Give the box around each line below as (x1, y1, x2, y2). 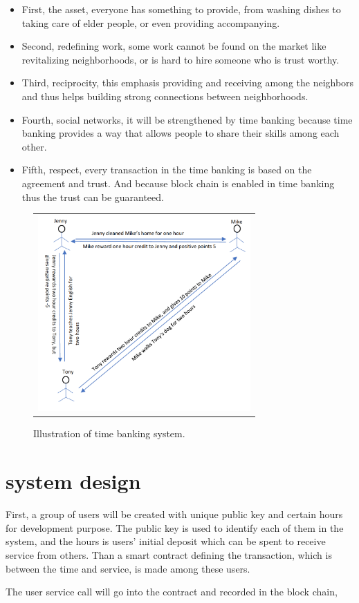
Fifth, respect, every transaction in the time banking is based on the (21, 162, 312, 177)
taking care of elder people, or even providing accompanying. (21, 15, 280, 30)
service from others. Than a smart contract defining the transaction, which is (6, 547, 332, 562)
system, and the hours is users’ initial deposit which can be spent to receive (6, 534, 326, 548)
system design (6, 467, 141, 495)
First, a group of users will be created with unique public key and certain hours (6, 507, 343, 521)
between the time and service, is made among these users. (6, 561, 250, 575)
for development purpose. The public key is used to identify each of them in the (6, 520, 344, 535)
